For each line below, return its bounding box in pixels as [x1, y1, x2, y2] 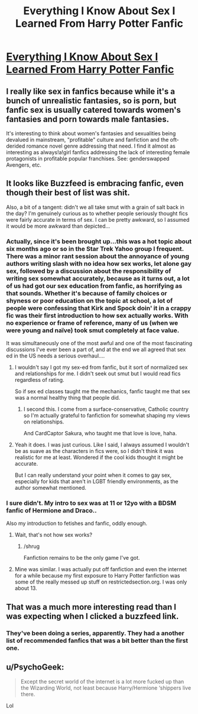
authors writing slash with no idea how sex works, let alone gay [6, 259, 192, 267]
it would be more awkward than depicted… [6, 222, 111, 230]
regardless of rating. [14, 377, 64, 384]
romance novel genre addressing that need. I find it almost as [26, 142, 176, 149]
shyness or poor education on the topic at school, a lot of [6, 297, 173, 305]
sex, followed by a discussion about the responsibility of [6, 267, 171, 275]
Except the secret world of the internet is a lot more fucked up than [20, 678, 184, 685]
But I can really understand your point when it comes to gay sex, [14, 471, 172, 479]
